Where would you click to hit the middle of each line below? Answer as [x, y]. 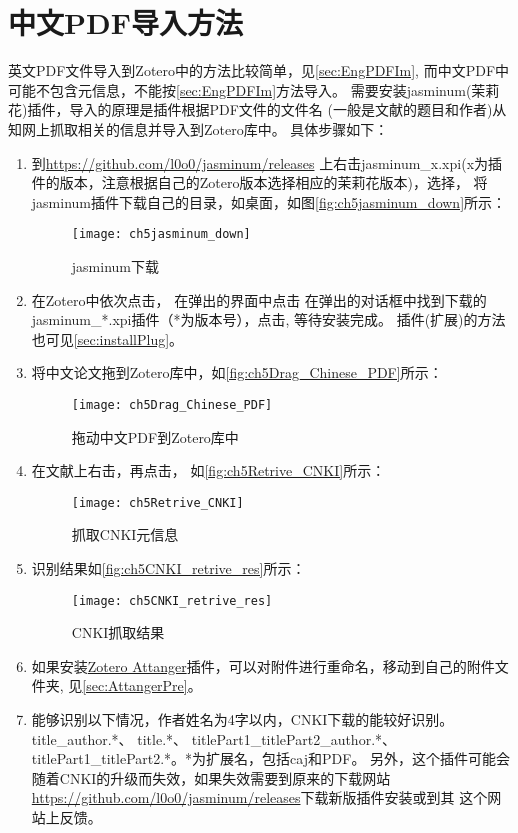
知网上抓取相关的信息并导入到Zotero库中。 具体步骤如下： [198, 128]
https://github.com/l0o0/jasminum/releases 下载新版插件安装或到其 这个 [259, 797]
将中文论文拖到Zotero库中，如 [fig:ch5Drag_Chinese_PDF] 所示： [237, 372]
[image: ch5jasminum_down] [161, 234]
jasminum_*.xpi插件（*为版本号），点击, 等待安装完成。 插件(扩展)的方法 [268, 319]
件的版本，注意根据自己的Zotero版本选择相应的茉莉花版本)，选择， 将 [259, 182]
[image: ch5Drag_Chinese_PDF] [172, 404]
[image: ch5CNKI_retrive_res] [172, 600]
